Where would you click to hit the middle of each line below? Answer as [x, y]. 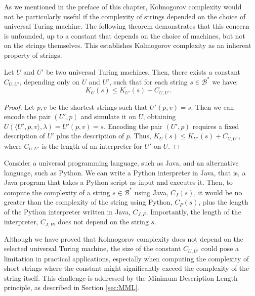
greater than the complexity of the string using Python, [88, 202]
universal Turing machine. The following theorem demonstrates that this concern [127, 26]
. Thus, [140, 136]
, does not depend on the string [101, 222]
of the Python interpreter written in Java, [67, 211]
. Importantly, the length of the [193, 211]
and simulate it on [108, 116]
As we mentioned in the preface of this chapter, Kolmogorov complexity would [123, 6]
